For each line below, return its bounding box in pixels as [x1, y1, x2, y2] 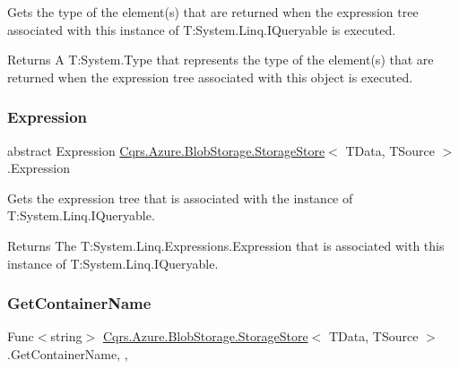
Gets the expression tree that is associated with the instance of [7, 188, 353, 207]
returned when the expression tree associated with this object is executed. [7, 67, 413, 86]
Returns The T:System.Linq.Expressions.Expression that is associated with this [7, 236, 445, 254]
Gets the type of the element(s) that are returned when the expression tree [7, 3, 419, 21]
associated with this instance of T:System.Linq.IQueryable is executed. [7, 20, 396, 39]
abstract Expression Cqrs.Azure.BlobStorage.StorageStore [7, 141, 325, 159]
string [50, 327, 82, 346]
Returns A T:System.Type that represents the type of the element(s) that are [7, 50, 434, 69]
